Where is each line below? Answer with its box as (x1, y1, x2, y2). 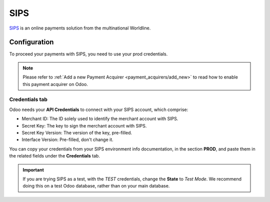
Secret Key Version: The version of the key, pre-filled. (21, 129, 132, 135)
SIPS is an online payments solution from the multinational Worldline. (9, 25, 151, 31)
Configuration (9, 38, 54, 46)
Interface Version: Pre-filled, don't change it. (21, 136, 113, 142)
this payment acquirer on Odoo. (22, 81, 88, 87)
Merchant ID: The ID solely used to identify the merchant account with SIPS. (21, 115, 178, 122)
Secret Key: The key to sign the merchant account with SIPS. (21, 122, 147, 128)
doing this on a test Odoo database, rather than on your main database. (22, 183, 170, 189)
